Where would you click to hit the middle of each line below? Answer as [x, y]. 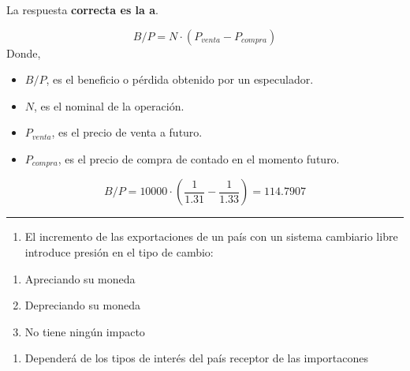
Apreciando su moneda [80, 278]
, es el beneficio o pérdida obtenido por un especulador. [180, 79]
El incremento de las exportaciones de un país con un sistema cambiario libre [211, 236]
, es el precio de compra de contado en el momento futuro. [199, 158]
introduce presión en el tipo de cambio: [119, 252]
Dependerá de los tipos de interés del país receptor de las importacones [196, 358]
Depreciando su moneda [82, 305]
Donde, [24, 52]
